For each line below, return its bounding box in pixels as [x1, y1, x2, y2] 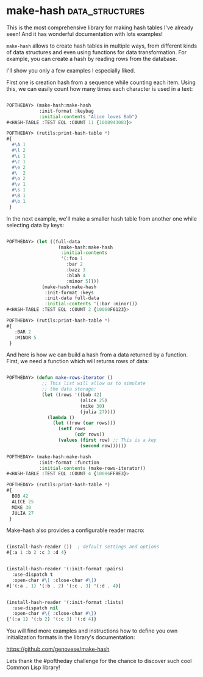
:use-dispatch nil [12, 604, 59, 611]
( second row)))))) [80, 442, 127, 448]
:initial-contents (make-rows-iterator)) [38, 465, 146, 471]
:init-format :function [38, 459, 99, 466]
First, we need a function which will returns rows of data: [6, 358, 149, 365]
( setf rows [58, 426, 86, 432]
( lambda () [47, 414, 75, 420]
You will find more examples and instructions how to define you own [6, 627, 178, 634]
